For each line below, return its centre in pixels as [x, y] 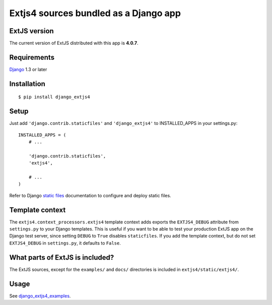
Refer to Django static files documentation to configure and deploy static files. [90, 195]
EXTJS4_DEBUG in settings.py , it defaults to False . [65, 243]
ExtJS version [31, 31]
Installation [27, 84]
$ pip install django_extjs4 [54, 97]
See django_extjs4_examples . [40, 296]
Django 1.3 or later [28, 69]
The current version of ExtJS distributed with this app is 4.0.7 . [74, 43]
